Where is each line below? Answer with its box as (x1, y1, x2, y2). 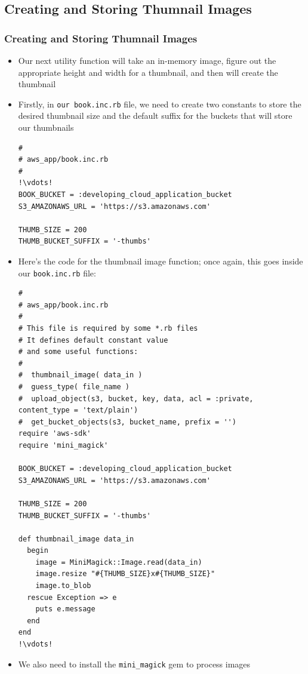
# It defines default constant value (18, 336, 168, 344)
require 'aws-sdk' (18, 429, 91, 438)
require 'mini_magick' (18, 441, 109, 450)
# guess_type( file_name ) (18, 382, 130, 391)
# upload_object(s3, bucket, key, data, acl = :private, (18, 394, 254, 403)
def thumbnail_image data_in (18, 534, 134, 543)
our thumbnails (18, 121, 74, 134)
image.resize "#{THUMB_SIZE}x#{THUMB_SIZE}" (35, 570, 215, 578)
